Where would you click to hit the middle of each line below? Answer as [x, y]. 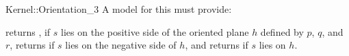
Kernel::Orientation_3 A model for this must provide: [119, 9]
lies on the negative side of [121, 45]
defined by [282, 31]
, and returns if [217, 45]
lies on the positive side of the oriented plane [155, 31]
